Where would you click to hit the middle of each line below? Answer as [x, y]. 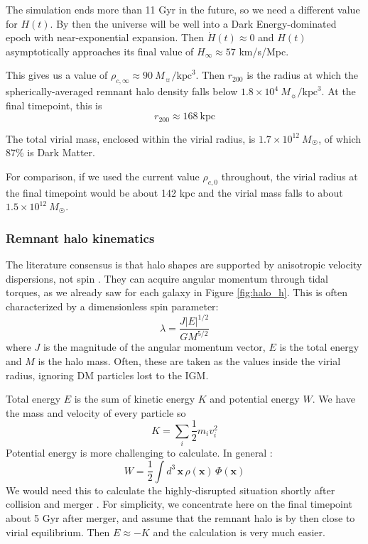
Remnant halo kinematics [80, 238]
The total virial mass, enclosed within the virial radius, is [131, 138]
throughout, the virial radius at [289, 176]
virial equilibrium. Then [58, 532]
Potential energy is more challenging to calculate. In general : [139, 453]
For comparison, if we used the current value [103, 176]
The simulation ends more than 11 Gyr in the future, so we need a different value [183, 9]
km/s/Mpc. [264, 51]
